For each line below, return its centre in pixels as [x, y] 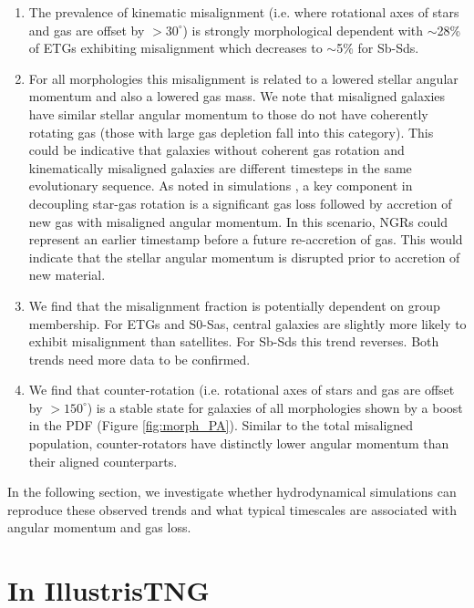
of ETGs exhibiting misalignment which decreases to [175, 48]
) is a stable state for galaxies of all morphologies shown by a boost [275, 407]
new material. [67, 275]
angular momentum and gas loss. [99, 527]
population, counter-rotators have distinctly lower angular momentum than [239, 443]
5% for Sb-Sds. [378, 48]
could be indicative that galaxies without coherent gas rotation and [216, 150]
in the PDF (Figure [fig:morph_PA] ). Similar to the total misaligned [221, 425]
